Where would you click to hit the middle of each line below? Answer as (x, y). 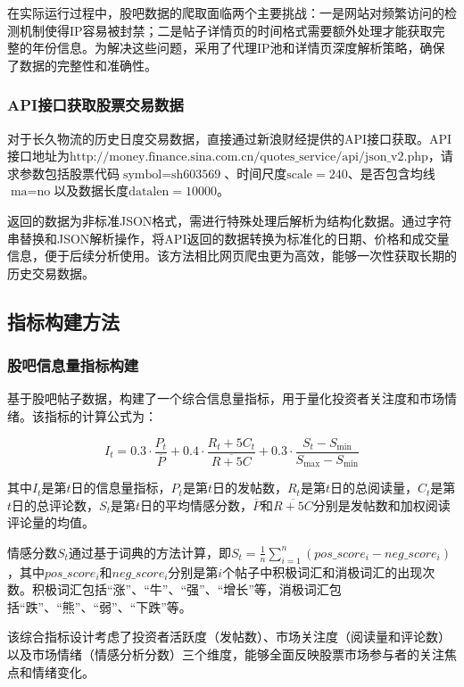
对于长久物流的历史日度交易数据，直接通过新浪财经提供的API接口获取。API (230, 138)
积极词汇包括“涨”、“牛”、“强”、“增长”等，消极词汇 (180, 589)
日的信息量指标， (121, 488)
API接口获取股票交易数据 (95, 105)
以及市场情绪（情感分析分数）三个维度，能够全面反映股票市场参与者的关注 (226, 654)
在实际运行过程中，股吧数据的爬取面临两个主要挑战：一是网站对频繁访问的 (226, 12)
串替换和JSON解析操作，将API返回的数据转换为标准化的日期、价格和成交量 (228, 238)
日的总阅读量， (373, 488)
